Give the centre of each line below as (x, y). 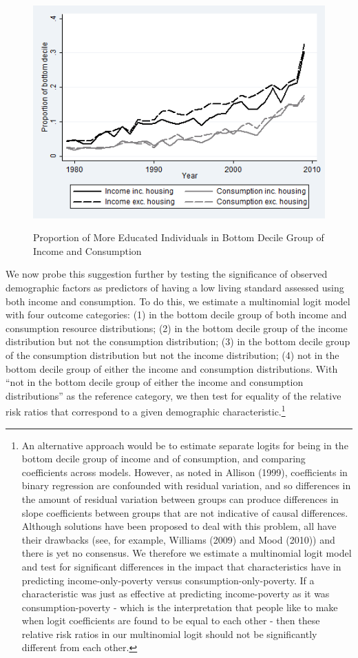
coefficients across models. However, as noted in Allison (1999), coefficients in (185, 472)
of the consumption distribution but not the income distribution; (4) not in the (172, 354)
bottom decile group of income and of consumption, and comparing (164, 459)
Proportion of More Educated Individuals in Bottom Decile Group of (179, 237)
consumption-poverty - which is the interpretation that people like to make (180, 607)
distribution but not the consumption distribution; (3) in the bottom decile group (178, 341)
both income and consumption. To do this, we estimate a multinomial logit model (178, 301)
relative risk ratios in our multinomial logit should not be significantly (169, 634)
